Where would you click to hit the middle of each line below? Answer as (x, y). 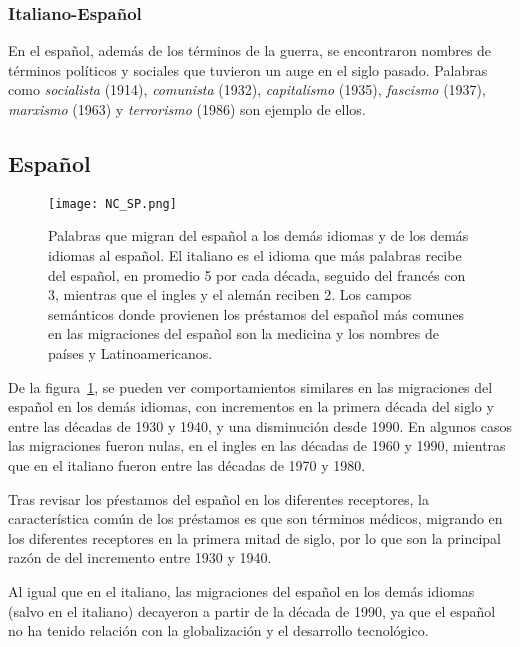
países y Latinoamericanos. (130, 353)
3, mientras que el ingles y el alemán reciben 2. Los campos (230, 294)
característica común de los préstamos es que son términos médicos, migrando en (255, 518)
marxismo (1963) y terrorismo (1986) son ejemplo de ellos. (187, 109)
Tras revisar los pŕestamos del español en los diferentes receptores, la (218, 498)
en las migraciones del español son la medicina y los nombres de (243, 333)
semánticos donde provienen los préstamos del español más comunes (256, 313)
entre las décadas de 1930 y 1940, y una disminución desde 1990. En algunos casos (260, 425)
